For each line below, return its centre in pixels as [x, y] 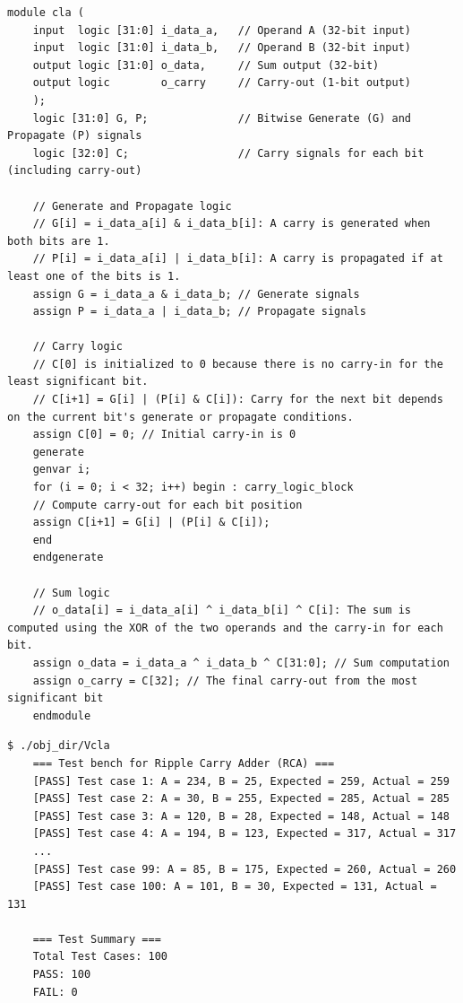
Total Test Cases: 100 [100, 957]
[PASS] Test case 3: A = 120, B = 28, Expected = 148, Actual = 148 [241, 816]
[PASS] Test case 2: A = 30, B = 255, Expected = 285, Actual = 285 [241, 799]
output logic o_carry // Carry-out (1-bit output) [222, 83]
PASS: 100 [62, 975]
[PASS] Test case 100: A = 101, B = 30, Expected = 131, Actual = [235, 887]
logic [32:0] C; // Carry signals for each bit [228, 153]
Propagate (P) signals [75, 136]
